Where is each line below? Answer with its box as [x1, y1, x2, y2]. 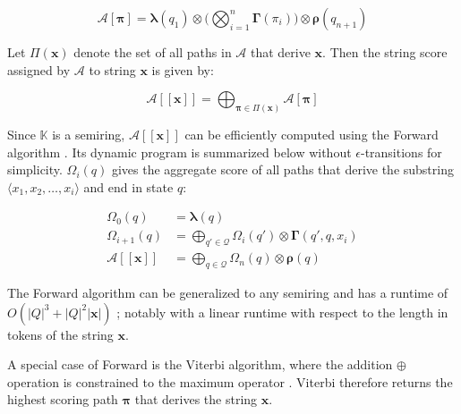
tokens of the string [7, 325, 114, 343]
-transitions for [360, 142, 442, 161]
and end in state [83, 177, 174, 196]
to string [89, 60, 136, 79]
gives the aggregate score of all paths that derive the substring [111, 160, 454, 179]
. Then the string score [322, 43, 448, 61]
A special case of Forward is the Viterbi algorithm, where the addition [7, 355, 393, 374]
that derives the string [134, 390, 258, 409]
